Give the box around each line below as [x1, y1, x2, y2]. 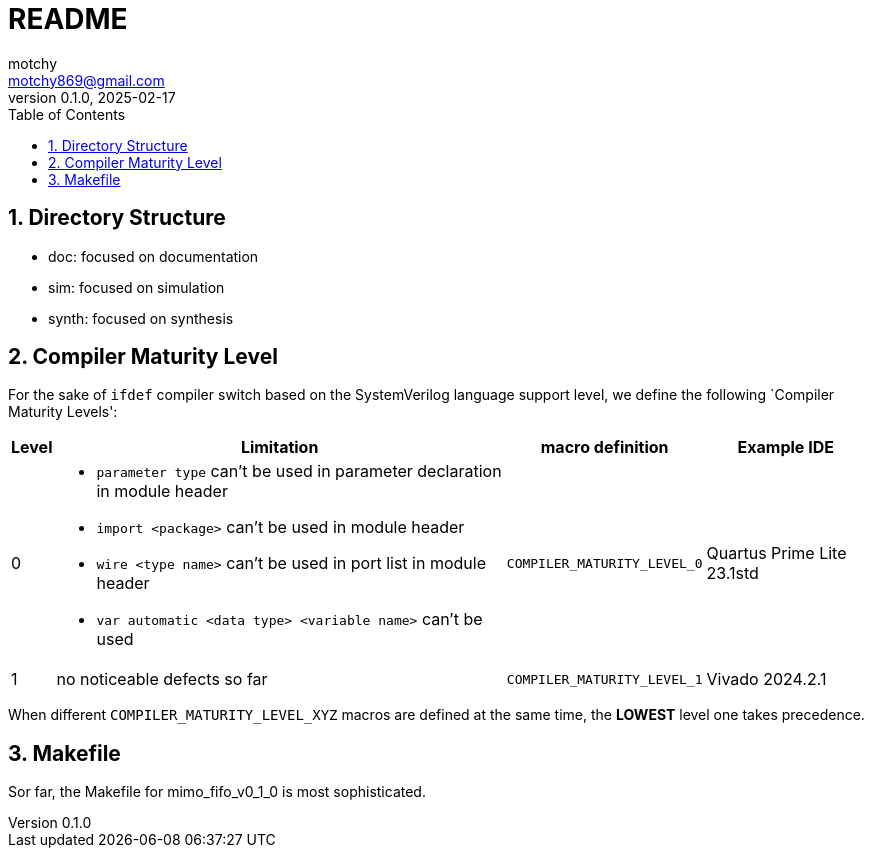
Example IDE [737, 437, 834, 458]
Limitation [240, 437, 319, 458]
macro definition [540, 437, 669, 458]
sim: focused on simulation [48, 278, 225, 296]
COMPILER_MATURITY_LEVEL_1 [506, 671, 703, 687]
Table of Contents [8, 105, 126, 123]
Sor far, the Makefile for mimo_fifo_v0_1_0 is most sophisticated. [8, 783, 426, 801]
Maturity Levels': [8, 403, 118, 421]
